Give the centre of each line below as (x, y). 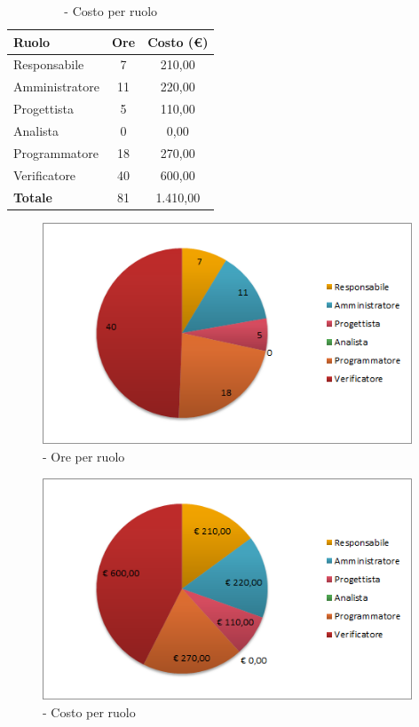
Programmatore (56, 152)
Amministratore (56, 87)
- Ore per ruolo (84, 456)
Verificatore (45, 174)
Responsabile (49, 64)
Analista (36, 130)
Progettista (43, 109)
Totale (33, 197)
